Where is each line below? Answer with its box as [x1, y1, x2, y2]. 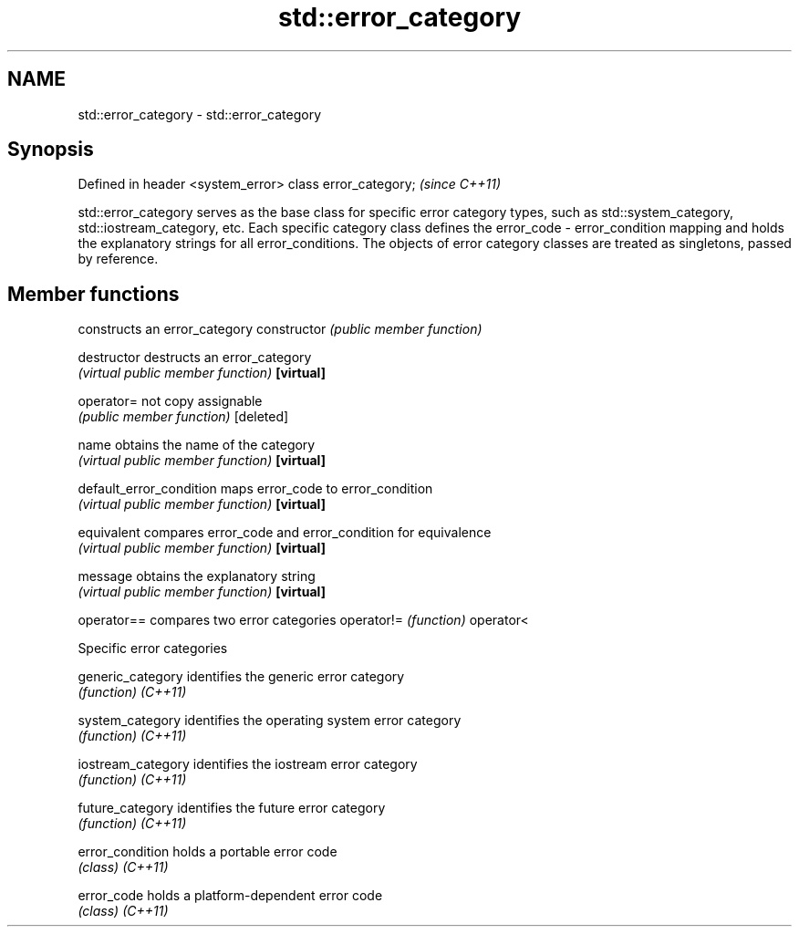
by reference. [78, 251, 159, 267]
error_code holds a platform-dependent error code [78, 887, 383, 904]
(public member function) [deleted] [78, 409, 289, 425]
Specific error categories [78, 640, 228, 657]
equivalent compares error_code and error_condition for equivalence [78, 524, 492, 541]
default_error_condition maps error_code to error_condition [78, 481, 433, 497]
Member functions [7, 282, 180, 306]
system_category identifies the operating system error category [78, 712, 462, 729]
